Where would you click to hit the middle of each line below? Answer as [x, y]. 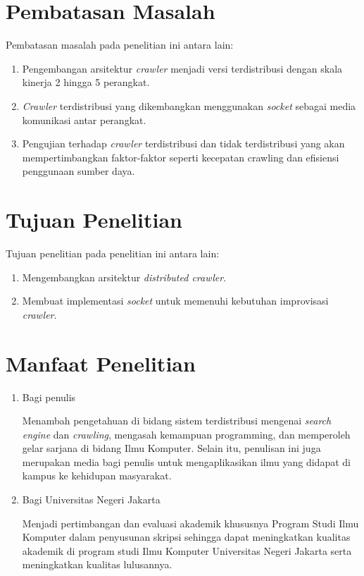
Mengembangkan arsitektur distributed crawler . [124, 277]
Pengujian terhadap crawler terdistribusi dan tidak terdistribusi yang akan [183, 143]
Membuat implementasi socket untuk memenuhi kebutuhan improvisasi [175, 301]
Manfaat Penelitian [101, 363]
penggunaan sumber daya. [79, 171]
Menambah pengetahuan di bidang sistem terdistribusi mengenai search [177, 421]
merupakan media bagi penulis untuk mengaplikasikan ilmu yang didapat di [186, 461]
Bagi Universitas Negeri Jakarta [91, 500]
